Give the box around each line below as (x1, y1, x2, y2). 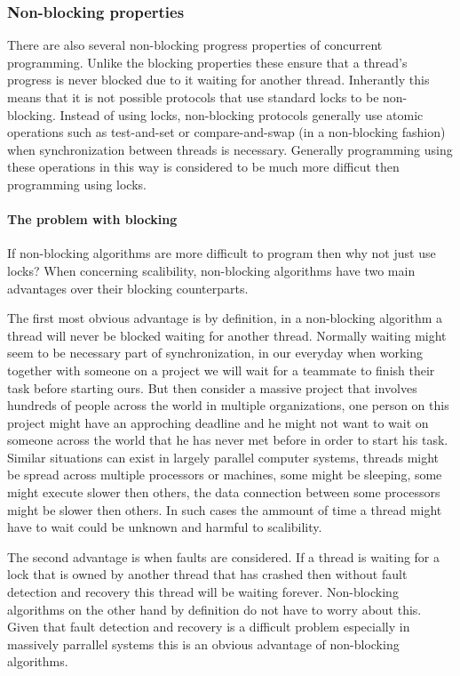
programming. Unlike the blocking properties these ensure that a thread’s (7, 52, 408, 71)
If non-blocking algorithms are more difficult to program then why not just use (7, 244, 436, 262)
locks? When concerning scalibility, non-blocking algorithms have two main (7, 261, 416, 279)
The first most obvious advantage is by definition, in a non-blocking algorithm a (7, 309, 443, 327)
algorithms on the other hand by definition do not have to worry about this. (7, 600, 422, 618)
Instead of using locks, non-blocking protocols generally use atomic (59, 105, 424, 124)
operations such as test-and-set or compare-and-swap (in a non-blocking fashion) (7, 123, 446, 141)
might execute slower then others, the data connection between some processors (7, 483, 440, 502)
